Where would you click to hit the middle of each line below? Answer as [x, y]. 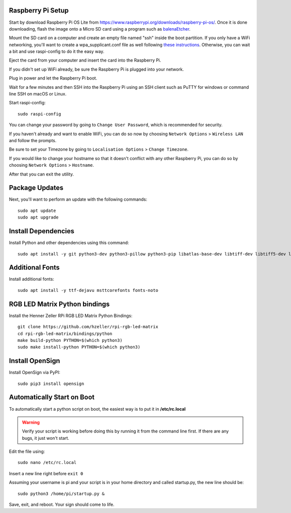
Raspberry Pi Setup [39, 10]
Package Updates [36, 188]
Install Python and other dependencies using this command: [69, 243]
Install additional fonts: [32, 279]
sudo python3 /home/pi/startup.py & [61, 494]
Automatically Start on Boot [52, 397]
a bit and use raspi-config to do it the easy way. [57, 51]
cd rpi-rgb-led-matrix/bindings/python [65, 334]
